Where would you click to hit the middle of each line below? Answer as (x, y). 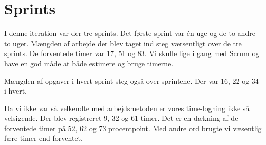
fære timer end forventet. (43, 138)
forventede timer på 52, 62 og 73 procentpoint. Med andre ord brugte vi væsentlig (133, 128)
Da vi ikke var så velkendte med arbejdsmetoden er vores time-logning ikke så (127, 108)
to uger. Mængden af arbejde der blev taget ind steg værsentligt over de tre (123, 43)
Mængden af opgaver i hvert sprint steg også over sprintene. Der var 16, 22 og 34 (131, 80)
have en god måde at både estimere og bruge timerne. (89, 63)
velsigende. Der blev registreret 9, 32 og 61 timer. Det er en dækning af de (121, 118)
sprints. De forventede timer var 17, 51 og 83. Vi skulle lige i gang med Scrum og (132, 53)
